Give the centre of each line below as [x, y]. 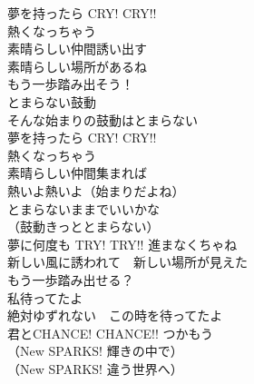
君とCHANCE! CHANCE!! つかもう [111, 333]
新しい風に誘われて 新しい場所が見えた [127, 262]
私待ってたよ [45, 297]
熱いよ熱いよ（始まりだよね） [96, 190]
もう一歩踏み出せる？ [71, 279]
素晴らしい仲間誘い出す [77, 49]
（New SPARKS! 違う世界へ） [95, 368]
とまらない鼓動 [52, 101]
